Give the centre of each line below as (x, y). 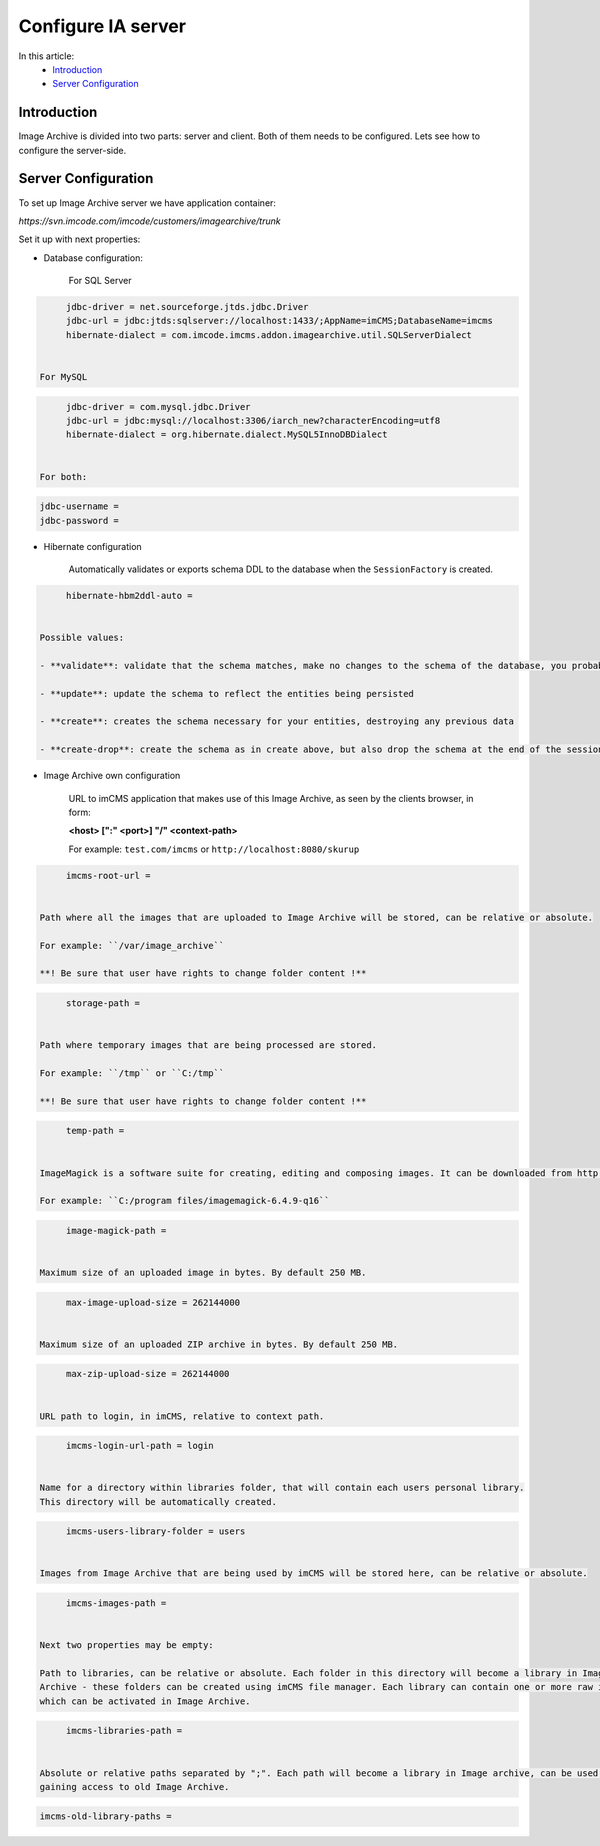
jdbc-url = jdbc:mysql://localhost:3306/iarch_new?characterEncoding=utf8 (253, 420)
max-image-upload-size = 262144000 (152, 1302)
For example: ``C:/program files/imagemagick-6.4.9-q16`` (184, 1201)
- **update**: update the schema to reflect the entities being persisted (227, 693)
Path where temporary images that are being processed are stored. (208, 1045)
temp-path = (95, 1131)
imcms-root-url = (108, 875)
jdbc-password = (79, 520)
